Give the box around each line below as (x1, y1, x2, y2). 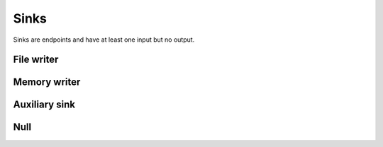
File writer (13, 54, 59, 66)
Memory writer (13, 76, 81, 88)
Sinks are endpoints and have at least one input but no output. (13, 35, 195, 44)
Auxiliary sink (13, 99, 76, 111)
